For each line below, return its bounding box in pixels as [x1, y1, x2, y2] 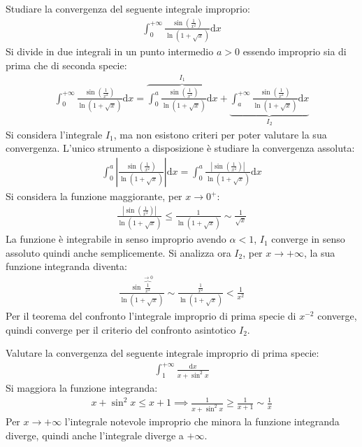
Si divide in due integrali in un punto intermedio [6, 44, 214, 59]
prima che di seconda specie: [6, 57, 127, 72]
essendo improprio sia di [242, 44, 347, 59]
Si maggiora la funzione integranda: [6, 381, 158, 395]
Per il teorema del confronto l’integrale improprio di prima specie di [6, 308, 296, 323]
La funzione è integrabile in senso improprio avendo [6, 232, 226, 246]
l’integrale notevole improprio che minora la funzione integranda [64, 414, 340, 429]
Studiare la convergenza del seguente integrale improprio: [6, 1, 250, 15]
